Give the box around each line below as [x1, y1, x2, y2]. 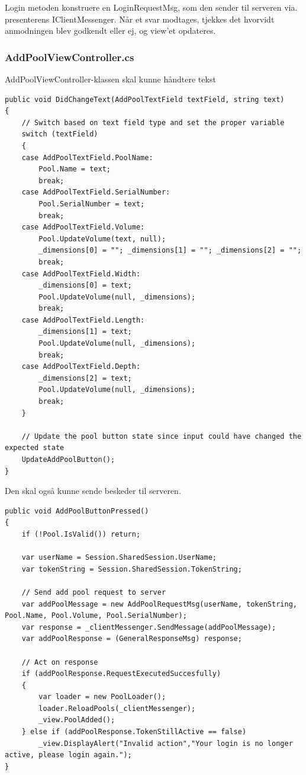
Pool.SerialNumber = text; [38, 199, 145, 208]
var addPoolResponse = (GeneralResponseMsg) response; [21, 634, 242, 643]
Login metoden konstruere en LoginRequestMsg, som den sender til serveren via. [5, 1, 298, 13]
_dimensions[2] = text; [38, 374, 132, 382]
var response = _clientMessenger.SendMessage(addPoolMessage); [21, 623, 276, 632]
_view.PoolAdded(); [38, 716, 115, 725]
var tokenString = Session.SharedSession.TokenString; [21, 564, 242, 573]
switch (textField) [21, 130, 98, 139]
